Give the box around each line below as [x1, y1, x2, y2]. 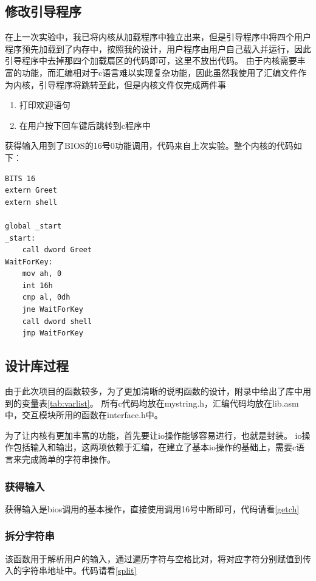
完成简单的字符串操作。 [21, 453, 115, 466]
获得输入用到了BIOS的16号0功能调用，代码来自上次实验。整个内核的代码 [5, 139, 294, 152]
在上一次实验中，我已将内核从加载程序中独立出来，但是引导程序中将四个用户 [5, 30, 311, 43]
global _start [5, 221, 62, 230]
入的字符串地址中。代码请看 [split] [5, 564, 137, 577]
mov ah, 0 [22, 269, 62, 278]
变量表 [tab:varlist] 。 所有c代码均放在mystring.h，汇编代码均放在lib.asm [21, 396, 299, 409]
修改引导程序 [5, 2, 81, 21]
